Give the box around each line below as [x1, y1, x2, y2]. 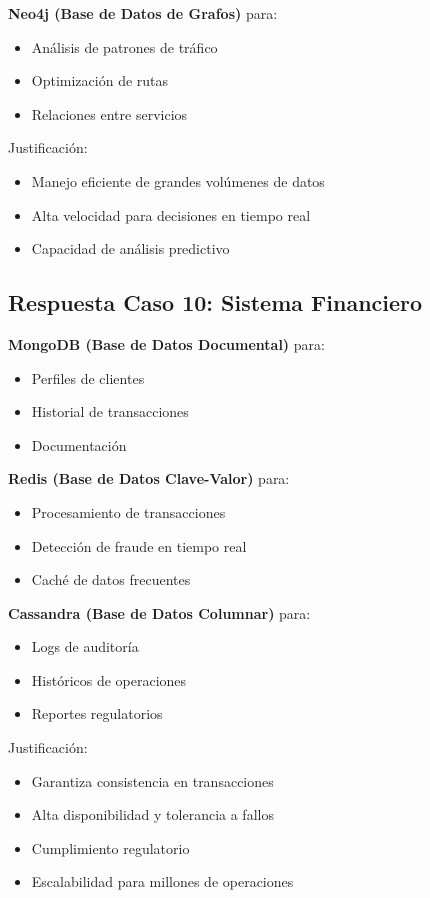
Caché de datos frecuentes [31, 569, 191, 590]
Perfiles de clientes [31, 367, 145, 388]
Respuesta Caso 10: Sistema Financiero [8, 287, 423, 318]
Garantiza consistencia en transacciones [31, 770, 274, 791]
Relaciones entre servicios [31, 103, 188, 124]
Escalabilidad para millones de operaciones [31, 871, 294, 892]
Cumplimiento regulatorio [31, 837, 190, 858]
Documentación [31, 434, 127, 455]
